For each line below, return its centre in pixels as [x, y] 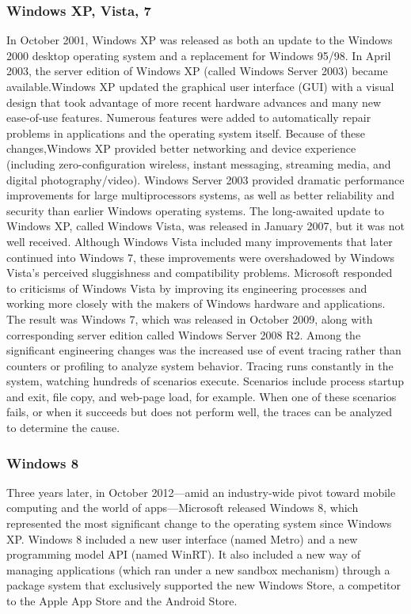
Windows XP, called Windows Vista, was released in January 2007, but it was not [205, 226]
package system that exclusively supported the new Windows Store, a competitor [204, 585]
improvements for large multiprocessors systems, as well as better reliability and [201, 195]
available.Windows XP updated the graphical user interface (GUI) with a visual [200, 86]
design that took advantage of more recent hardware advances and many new [194, 102]
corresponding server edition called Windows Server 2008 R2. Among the [184, 334]
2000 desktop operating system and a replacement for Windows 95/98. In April [199, 55]
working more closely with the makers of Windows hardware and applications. [196, 303]
